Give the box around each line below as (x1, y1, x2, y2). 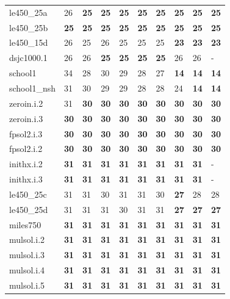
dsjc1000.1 (9, 51, 48, 64)
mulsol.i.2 (9, 233, 45, 246)
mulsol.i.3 (9, 248, 45, 261)
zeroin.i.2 (9, 96, 43, 109)
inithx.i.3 (9, 173, 43, 186)
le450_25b (9, 21, 48, 34)
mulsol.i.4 (9, 264, 45, 276)
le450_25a (9, 5, 48, 18)
